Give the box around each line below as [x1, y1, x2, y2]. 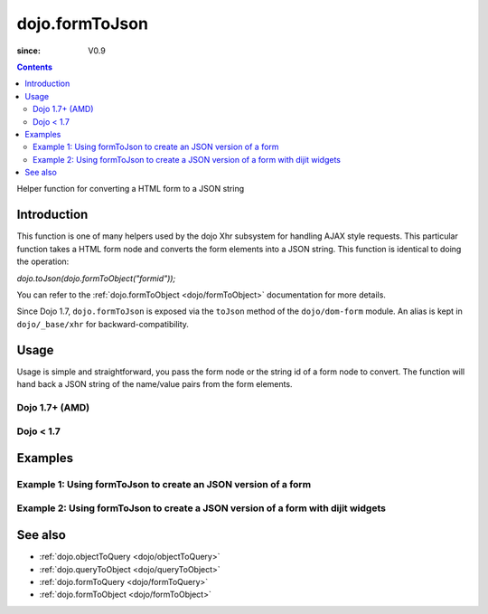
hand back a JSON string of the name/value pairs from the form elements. [16, 379, 293, 389]
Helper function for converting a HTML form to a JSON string [16, 184, 245, 194]
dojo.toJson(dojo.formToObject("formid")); [16, 272, 176, 284]
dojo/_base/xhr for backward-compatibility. [16, 318, 190, 329]
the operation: [16, 256, 70, 267]
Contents [16, 61, 53, 72]
